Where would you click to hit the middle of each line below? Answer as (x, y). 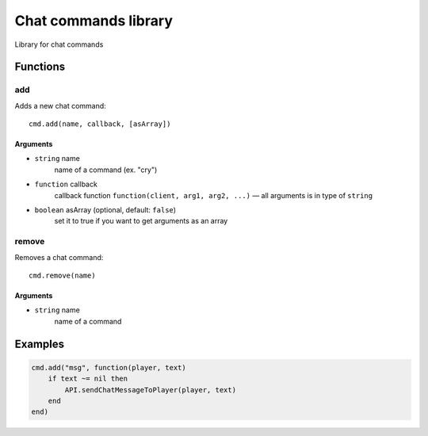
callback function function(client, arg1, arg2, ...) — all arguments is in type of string (213, 195)
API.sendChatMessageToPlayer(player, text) (151, 390)
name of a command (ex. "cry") (106, 170)
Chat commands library (94, 21)
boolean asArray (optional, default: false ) (105, 210)
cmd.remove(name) (62, 275)
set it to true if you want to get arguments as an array (141, 221)
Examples (40, 344)
